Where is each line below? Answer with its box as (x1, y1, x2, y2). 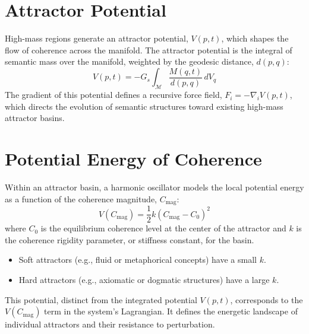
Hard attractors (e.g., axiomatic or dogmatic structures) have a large (18, 273, 270, 285)
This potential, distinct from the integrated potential (5, 293, 197, 306)
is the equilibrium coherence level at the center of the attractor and (40, 222, 286, 234)
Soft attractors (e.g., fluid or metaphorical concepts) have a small (18, 253, 257, 266)
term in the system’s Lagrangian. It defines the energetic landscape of (44, 305, 298, 317)
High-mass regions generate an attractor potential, (5, 32, 188, 44)
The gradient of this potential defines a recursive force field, (5, 88, 222, 101)
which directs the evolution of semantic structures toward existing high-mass (5, 100, 283, 112)
